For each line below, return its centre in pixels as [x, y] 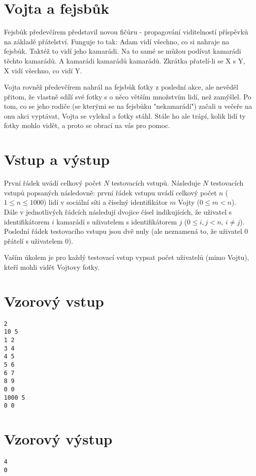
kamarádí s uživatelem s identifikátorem [117, 221]
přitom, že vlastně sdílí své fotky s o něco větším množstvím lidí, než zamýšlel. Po [128, 96]
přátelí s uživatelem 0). [39, 240]
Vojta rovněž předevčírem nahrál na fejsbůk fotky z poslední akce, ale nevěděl [121, 87]
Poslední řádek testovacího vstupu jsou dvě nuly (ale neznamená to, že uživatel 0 [126, 231]
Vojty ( [189, 202]
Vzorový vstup [54, 301]
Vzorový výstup [58, 439]
